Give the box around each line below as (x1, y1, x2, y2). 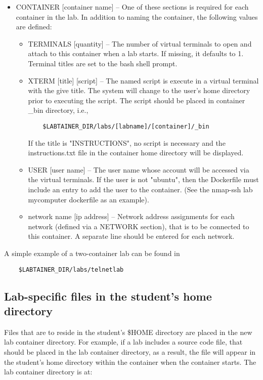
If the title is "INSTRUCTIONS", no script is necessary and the (28, 137, 226, 148)
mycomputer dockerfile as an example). (28, 194, 149, 204)
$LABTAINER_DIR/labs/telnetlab (18, 266, 124, 273)
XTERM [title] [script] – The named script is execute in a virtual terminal (28, 75, 259, 86)
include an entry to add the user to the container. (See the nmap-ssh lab (28, 184, 253, 194)
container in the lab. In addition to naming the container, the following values (16, 11, 258, 22)
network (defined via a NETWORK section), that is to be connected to (28, 221, 249, 231)
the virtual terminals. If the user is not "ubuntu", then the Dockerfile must (28, 174, 259, 185)
